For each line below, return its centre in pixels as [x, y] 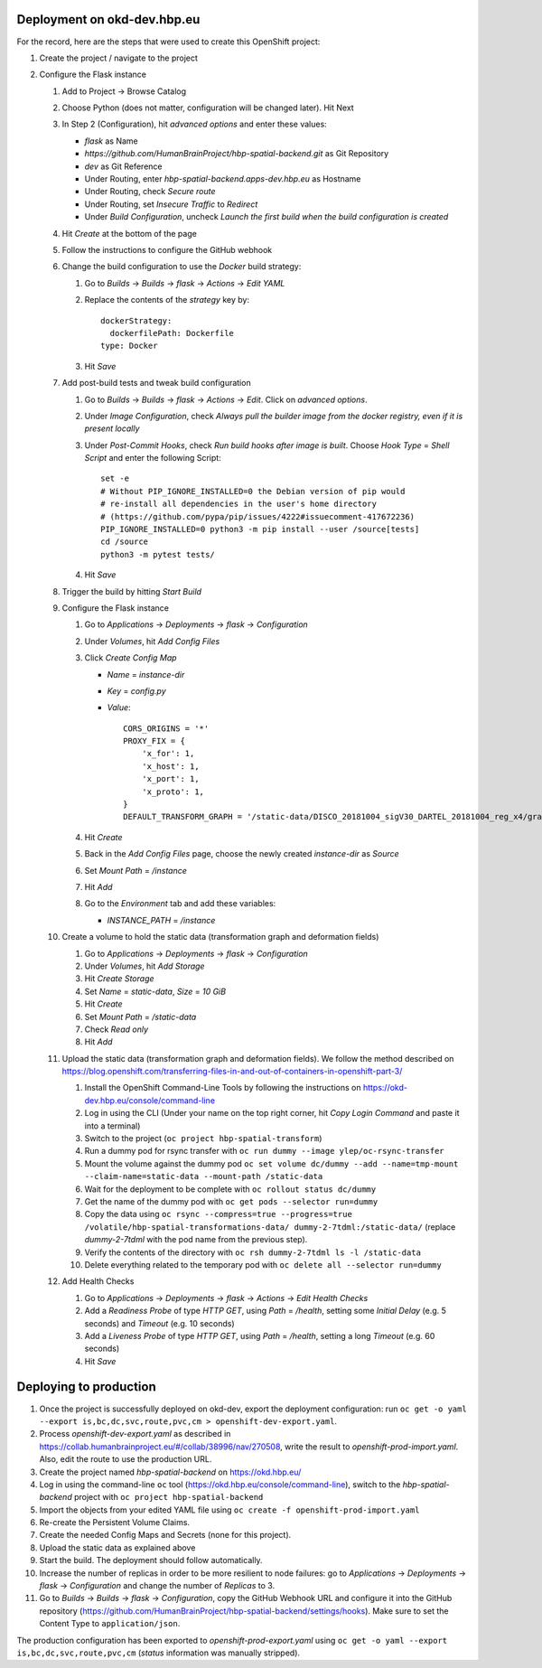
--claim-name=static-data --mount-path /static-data [204, 1176]
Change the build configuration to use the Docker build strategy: [182, 267]
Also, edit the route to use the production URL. [126, 1459]
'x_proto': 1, [173, 792]
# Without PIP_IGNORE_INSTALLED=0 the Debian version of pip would [253, 491]
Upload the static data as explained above [117, 1547]
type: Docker [129, 346]
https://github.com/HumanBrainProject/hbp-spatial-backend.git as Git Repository [237, 154]
